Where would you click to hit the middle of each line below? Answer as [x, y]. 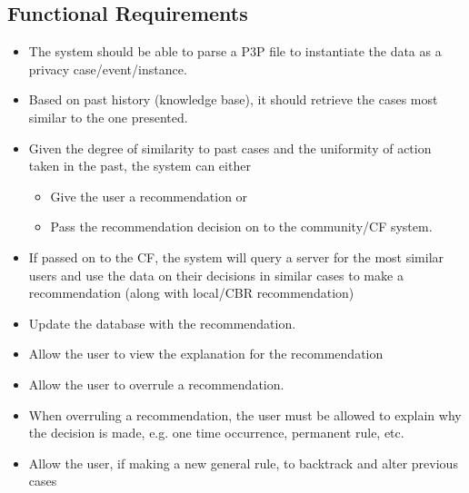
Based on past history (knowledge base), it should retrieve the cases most [233, 99]
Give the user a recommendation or [149, 196]
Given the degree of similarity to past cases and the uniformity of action [230, 148]
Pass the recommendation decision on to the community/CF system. [241, 227]
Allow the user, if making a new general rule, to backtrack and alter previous [243, 463]
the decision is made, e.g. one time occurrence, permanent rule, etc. [216, 433]
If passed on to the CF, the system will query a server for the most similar [236, 256]
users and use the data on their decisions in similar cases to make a [216, 275]
